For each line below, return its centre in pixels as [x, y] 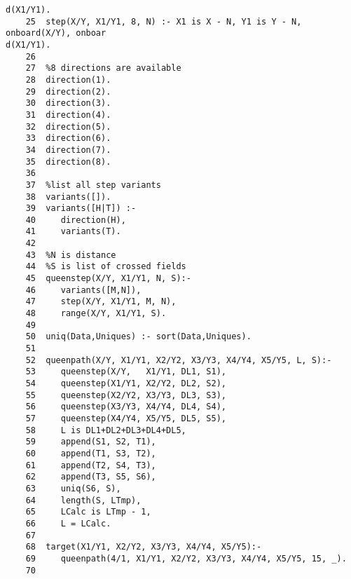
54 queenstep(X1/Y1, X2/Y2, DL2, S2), [126, 383]
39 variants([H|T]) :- [81, 209]
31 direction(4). [68, 115]
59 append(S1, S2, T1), [91, 442]
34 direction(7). [68, 150]
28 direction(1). [68, 80]
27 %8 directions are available [103, 68]
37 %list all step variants [93, 185]
